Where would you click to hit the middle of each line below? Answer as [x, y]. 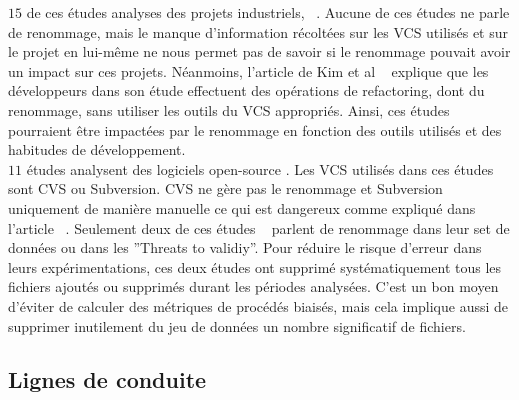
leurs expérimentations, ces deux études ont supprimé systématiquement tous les [255, 266]
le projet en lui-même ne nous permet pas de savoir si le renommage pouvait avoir [259, 51]
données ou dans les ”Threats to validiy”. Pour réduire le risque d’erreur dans [245, 247]
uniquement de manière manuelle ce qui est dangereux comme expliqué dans [242, 207]
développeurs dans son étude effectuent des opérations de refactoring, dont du [246, 90]
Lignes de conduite [107, 379]
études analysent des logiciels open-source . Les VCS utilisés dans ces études [260, 168]
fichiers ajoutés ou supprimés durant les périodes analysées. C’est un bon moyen [253, 286]
